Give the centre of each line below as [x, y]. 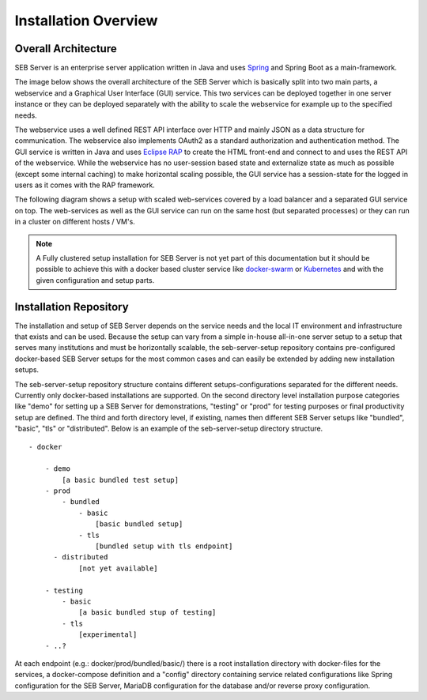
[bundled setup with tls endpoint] [164, 546]
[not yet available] [118, 568]
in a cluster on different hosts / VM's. [75, 222]
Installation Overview [86, 21]
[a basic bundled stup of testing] [147, 613]
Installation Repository [72, 307]
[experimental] [108, 635]
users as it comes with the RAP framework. [85, 185]
